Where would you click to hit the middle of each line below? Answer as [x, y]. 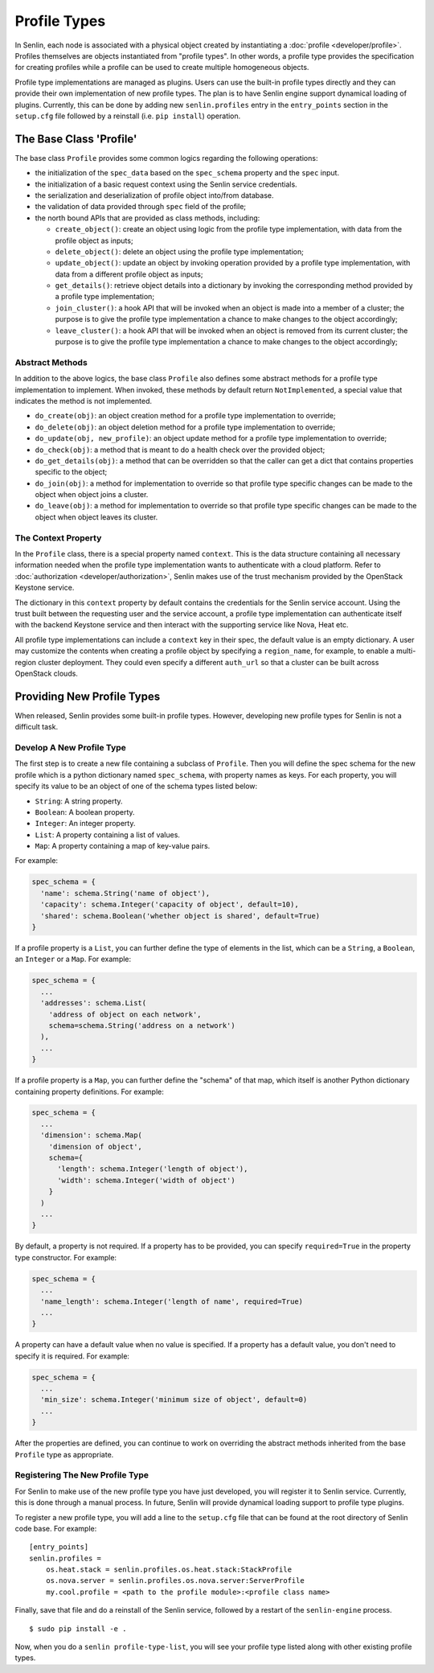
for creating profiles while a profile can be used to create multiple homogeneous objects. [162, 68]
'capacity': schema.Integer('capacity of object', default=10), [170, 904]
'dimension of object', [95, 1147]
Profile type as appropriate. [64, 1454]
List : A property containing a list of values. [108, 834]
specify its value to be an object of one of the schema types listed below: [136, 786]
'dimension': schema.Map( [91, 1135]
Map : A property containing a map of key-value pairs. [123, 846]
